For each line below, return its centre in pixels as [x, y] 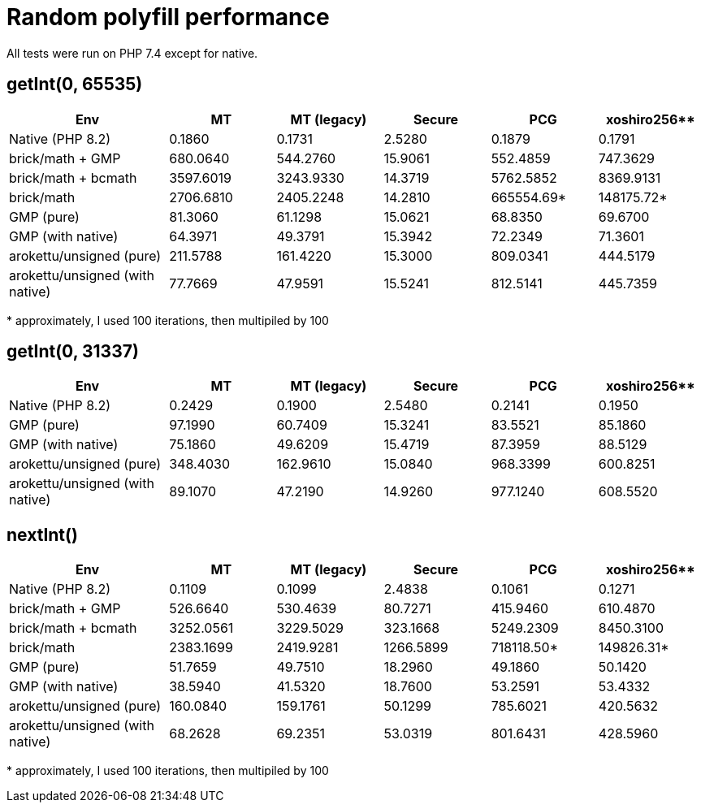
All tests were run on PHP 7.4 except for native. [132, 53]
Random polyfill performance [168, 17]
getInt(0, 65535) [75, 84]
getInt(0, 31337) [73, 352]
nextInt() [42, 534]
